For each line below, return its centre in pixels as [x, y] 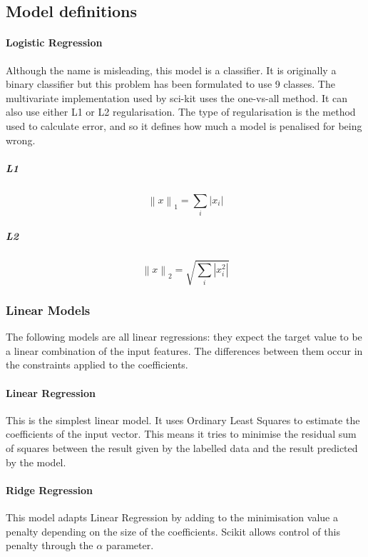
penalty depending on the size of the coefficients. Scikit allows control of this [173, 531]
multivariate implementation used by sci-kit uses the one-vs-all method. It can [177, 97]
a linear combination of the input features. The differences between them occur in [184, 350]
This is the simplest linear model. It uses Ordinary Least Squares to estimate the [183, 420]
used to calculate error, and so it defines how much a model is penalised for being [184, 125]
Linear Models [48, 310]
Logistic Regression [54, 42]
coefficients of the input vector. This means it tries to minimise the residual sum [181, 434]
